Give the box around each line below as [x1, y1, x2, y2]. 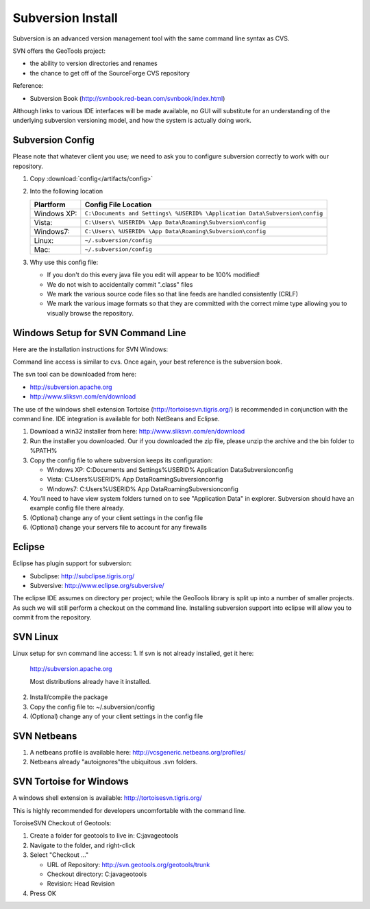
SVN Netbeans [12, 730, 77, 742]
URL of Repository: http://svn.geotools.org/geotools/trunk [47, 860, 210, 869]
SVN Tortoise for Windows [12, 776, 129, 788]
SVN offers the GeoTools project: [12, 47, 106, 55]
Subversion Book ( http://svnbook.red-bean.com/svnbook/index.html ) [29, 94, 225, 102]
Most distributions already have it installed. [29, 677, 151, 685]
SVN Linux [12, 631, 59, 643]
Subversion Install [12, 10, 118, 25]
